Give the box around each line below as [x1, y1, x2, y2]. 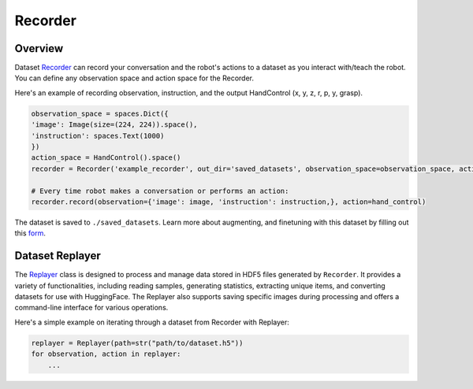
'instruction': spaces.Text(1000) [31, 131, 165, 140]
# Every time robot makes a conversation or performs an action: [31, 186, 289, 195]
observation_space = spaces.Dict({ [31, 109, 169, 118]
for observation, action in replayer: [31, 350, 181, 358]
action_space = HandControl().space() [31, 154, 181, 162]
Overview [14, 42, 64, 55]
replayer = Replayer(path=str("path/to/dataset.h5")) [31, 339, 244, 347]
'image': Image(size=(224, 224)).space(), [31, 120, 198, 129]
